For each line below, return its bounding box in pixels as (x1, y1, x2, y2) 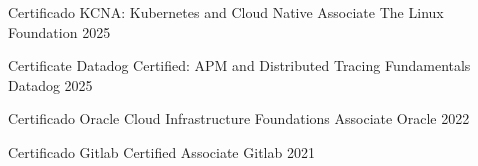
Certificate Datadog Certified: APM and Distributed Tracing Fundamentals (8, 55, 471, 76)
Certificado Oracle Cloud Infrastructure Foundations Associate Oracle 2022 (8, 108, 470, 129)
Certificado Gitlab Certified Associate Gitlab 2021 (8, 141, 315, 162)
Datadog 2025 (8, 74, 93, 95)
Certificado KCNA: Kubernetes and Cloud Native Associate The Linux (8, 2, 444, 22)
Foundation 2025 (8, 21, 111, 42)
